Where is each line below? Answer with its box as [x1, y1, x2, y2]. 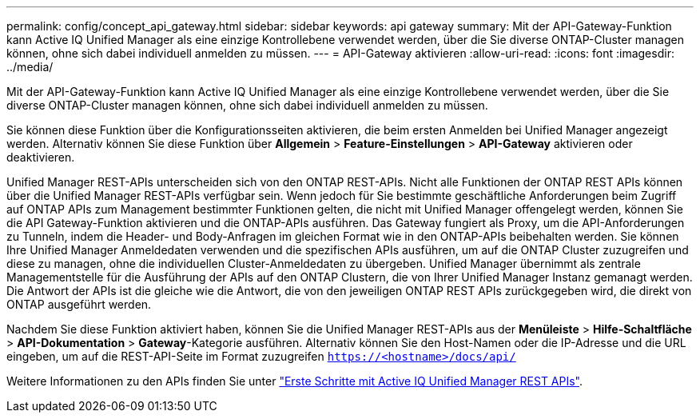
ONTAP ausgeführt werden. [6, 297, 152, 311]
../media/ [6, 60, 54, 74]
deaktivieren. [6, 150, 75, 164]
